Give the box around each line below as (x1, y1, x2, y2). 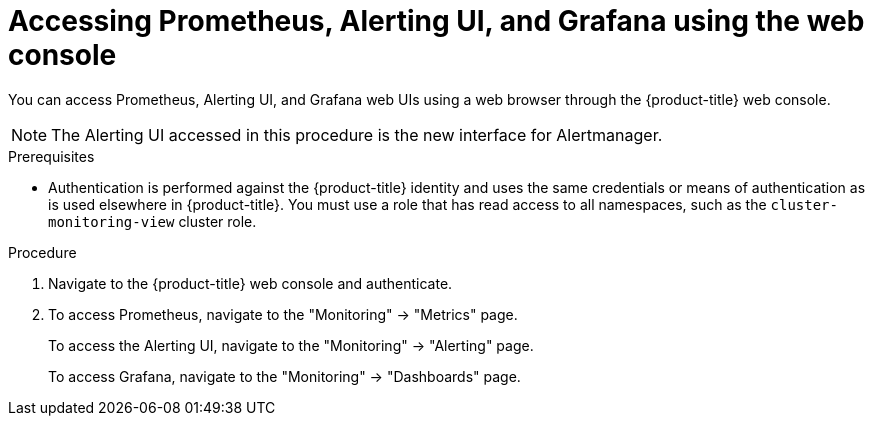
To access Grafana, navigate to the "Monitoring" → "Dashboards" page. (48, 367, 521, 385)
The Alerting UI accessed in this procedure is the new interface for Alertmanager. (51, 124, 663, 145)
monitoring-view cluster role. (48, 212, 257, 230)
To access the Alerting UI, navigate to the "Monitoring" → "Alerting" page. (48, 336, 534, 354)
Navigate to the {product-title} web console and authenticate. (48, 274, 453, 292)
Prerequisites (8, 147, 95, 165)
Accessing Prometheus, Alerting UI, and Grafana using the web (8, 4, 865, 38)
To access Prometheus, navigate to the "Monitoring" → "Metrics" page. (48, 305, 518, 323)
